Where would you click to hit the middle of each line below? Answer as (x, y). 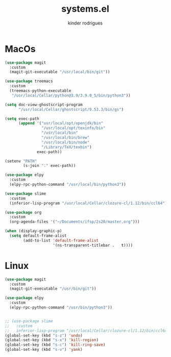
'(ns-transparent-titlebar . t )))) (93, 245)
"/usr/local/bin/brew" (65, 138)
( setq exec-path (22, 119)
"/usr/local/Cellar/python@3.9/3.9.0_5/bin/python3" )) (71, 95)
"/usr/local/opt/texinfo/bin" (73, 128)
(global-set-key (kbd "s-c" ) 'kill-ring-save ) (55, 345)
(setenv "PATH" (21, 161)
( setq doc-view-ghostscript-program (44, 105)
